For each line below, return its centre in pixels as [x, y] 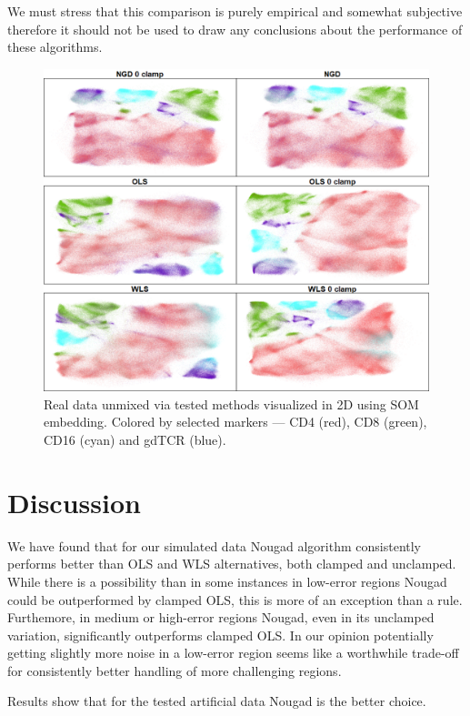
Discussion [74, 502]
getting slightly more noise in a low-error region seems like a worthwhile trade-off [233, 653]
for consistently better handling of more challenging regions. [175, 670]
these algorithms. [55, 47]
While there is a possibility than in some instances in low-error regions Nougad [227, 581]
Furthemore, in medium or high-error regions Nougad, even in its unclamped [221, 617]
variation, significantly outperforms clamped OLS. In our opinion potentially [220, 635]
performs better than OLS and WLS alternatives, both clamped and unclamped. [232, 564]
